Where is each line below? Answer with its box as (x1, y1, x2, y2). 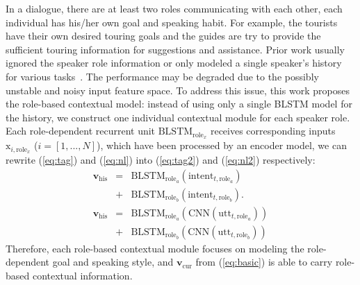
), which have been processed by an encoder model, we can (97, 138, 347, 153)
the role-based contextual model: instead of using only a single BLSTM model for (6, 96, 352, 111)
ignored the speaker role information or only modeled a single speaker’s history (6, 55, 342, 70)
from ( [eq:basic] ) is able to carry (195, 254, 333, 269)
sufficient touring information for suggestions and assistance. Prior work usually (6, 42, 345, 56)
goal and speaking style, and (52, 254, 174, 269)
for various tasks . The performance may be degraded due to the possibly (6, 69, 319, 83)
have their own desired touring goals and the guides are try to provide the (6, 28, 321, 43)
